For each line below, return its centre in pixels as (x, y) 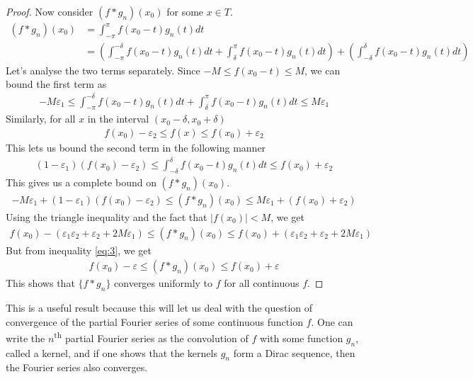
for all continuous (262, 283)
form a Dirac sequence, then (294, 352)
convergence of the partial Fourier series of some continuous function (154, 321)
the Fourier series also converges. (77, 367)
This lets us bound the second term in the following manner (136, 147)
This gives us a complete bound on (81, 182)
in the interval (118, 119)
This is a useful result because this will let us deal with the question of (159, 307)
